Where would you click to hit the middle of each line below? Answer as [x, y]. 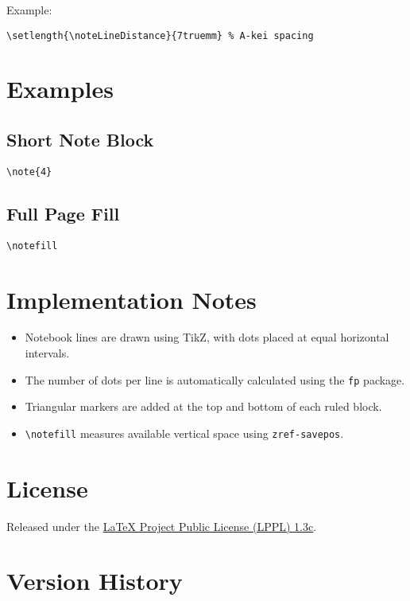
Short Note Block [80, 140]
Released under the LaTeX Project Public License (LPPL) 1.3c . [162, 526]
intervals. [47, 353]
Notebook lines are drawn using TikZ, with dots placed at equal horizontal [207, 337]
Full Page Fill [63, 213]
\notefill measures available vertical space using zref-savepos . [184, 433]
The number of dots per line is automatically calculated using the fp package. [215, 379]
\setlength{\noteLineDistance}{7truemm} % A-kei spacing [160, 35]
